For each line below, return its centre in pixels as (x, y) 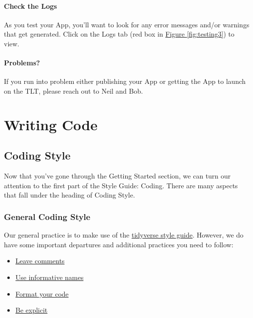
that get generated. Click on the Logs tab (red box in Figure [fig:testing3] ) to (119, 34)
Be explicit (31, 310)
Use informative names (49, 277)
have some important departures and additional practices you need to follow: (119, 244)
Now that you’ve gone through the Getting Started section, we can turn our (117, 176)
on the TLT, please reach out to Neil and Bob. (74, 90)
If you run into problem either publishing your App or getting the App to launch (125, 81)
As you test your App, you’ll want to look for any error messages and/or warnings (127, 24)
